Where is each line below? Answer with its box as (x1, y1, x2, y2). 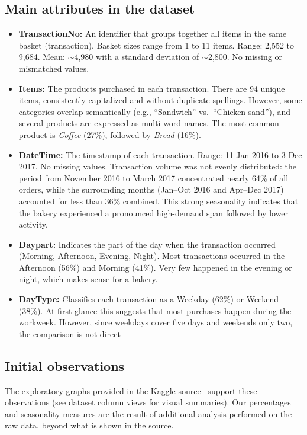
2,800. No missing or (208, 50, 282, 63)
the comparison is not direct (18, 327, 121, 340)
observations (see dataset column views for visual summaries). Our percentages (5, 396, 291, 408)
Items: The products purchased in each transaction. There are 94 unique (18, 82, 285, 94)
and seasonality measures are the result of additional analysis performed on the (5, 407, 292, 420)
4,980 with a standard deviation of (74, 50, 199, 63)
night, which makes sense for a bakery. (18, 273, 158, 285)
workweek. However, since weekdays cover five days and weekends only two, (18, 316, 293, 328)
